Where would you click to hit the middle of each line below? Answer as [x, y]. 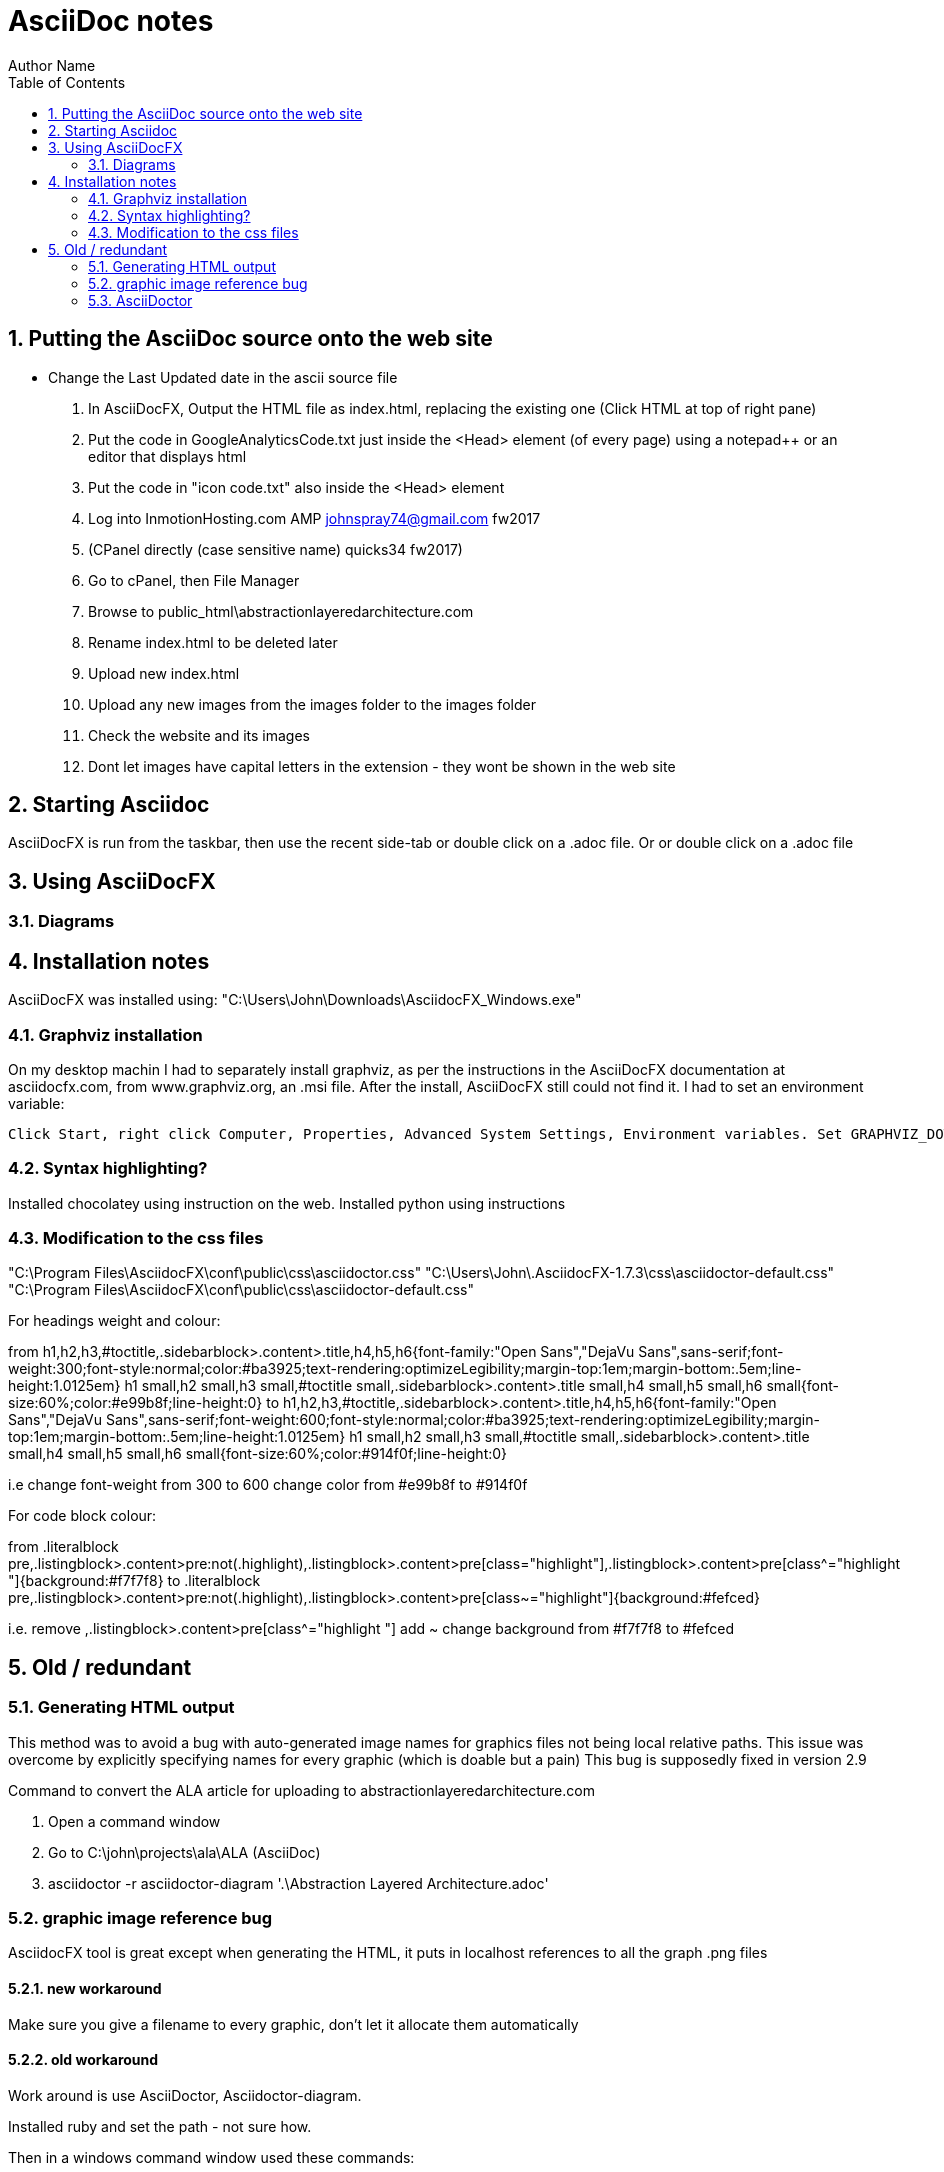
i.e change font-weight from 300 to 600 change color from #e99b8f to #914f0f [268, 1485]
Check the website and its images [199, 735]
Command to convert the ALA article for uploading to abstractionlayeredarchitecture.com [301, 1790]
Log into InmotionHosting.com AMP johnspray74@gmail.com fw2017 [314, 518]
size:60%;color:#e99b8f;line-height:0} [135, 1403]
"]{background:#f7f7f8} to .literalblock [134, 1581]
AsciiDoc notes [111, 21]
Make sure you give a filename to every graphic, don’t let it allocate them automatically [293, 2024]
